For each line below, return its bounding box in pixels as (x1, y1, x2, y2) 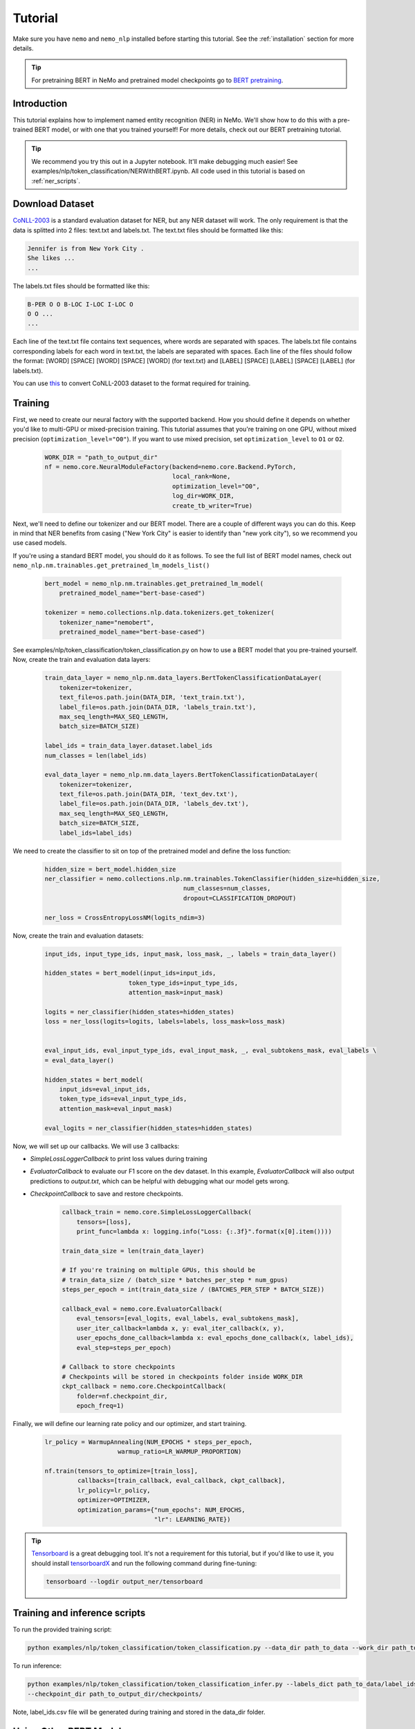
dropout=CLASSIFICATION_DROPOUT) (183, 894, 297, 902)
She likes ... (27, 255, 75, 262)
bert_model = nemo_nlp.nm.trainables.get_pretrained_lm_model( (44, 580, 264, 588)
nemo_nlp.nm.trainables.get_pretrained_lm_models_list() (12, 562, 210, 570)
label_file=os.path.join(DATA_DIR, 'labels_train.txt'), (59, 703, 257, 711)
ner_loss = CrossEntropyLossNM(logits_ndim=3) (44, 914, 205, 921)
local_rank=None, (172, 472, 231, 481)
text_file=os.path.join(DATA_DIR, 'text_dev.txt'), (59, 790, 239, 798)
